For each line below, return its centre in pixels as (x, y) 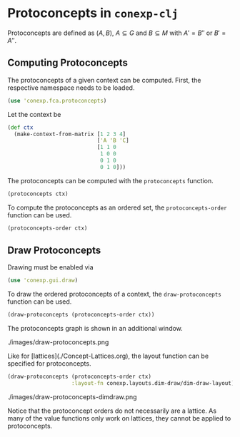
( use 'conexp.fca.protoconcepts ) (57, 101)
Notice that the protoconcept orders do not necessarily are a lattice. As (112, 411)
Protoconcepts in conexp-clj (93, 13)
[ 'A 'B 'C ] (113, 140)
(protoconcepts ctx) (38, 194)
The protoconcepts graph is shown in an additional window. (95, 329)
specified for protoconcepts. (49, 364)
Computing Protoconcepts (68, 63)
